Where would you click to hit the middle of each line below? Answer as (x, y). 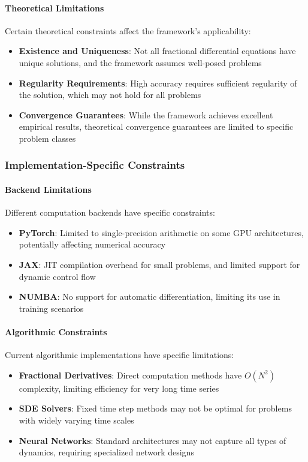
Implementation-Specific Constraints (95, 165)
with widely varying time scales (76, 420)
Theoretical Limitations (55, 8)
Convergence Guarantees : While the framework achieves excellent (146, 114)
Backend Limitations (48, 189)
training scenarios (51, 308)
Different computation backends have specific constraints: (110, 212)
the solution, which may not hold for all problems (110, 95)
